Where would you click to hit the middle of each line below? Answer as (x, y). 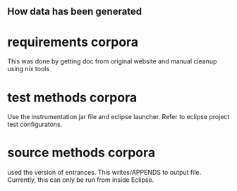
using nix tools (29, 69)
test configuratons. (35, 124)
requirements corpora (73, 42)
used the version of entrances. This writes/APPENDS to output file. (104, 173)
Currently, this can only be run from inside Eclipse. (81, 180)
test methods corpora (72, 97)
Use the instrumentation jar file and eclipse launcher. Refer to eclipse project (119, 117)
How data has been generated (75, 12)
